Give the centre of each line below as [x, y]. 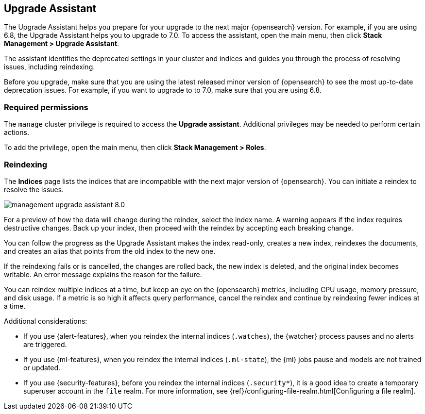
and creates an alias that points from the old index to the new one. [110, 251]
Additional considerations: [46, 321]
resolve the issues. [34, 189]
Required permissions [46, 107]
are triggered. [45, 344]
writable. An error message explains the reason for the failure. [103, 274]
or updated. [42, 367]
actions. [17, 132]
